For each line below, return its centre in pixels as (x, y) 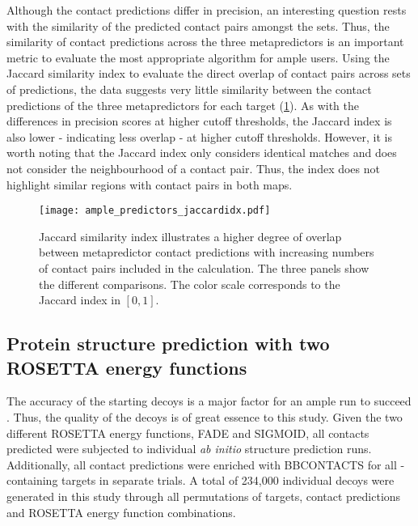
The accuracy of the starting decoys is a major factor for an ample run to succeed (209, 401)
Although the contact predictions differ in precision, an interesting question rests (207, 10)
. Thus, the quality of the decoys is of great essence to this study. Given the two (205, 416)
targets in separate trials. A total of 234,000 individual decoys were (228, 480)
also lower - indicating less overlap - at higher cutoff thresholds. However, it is (199, 136)
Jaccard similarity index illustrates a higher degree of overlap (190, 236)
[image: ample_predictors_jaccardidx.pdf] (155, 211)
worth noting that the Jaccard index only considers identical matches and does (202, 153)
